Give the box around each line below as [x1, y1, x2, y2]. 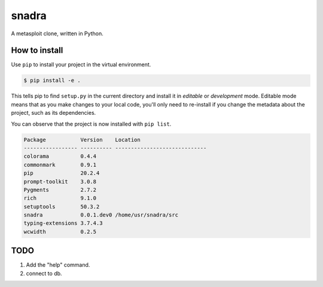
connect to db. [26, 270, 62, 277]
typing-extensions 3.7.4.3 [23, 220, 103, 227]
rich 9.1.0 [23, 195, 97, 201]
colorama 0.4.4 [23, 153, 97, 160]
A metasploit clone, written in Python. [11, 30, 104, 37]
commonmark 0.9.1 [23, 161, 97, 168]
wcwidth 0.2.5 [23, 228, 97, 235]
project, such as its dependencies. [11, 109, 96, 117]
